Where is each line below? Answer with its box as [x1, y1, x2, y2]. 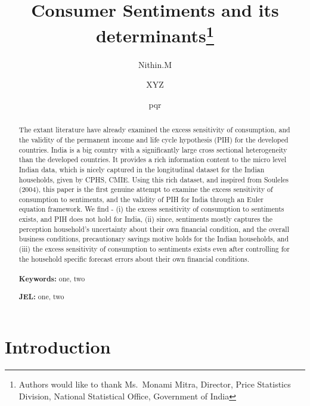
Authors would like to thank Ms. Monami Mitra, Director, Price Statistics [18, 378, 291, 390]
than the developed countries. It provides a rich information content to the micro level [18, 154, 287, 165]
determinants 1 [95, 21, 215, 48]
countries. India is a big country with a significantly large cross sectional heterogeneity [18, 144, 287, 154]
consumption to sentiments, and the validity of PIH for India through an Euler [18, 194, 264, 204]
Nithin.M [138, 58, 172, 70]
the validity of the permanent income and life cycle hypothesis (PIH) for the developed [18, 134, 289, 144]
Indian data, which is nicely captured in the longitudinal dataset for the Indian [18, 164, 265, 174]
